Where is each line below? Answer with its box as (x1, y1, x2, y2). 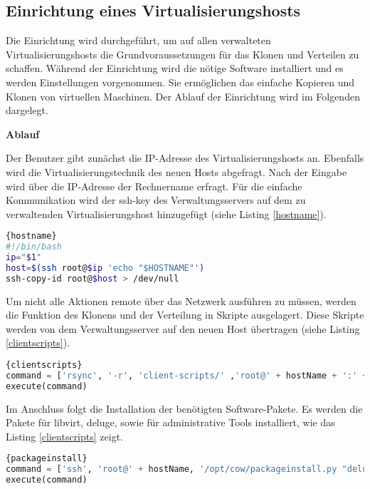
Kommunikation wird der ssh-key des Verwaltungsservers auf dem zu (6, 192, 306, 207)
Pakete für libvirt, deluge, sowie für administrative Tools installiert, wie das (6, 415, 335, 430)
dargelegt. (6, 103, 48, 118)
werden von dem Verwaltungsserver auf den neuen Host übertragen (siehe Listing (6, 321, 360, 336)
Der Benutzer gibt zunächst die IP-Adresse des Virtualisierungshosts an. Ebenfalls (6, 150, 364, 165)
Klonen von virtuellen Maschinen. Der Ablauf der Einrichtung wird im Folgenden (6, 88, 360, 103)
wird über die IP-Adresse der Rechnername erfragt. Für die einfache (6, 178, 302, 193)
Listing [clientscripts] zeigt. (6, 428, 123, 443)
